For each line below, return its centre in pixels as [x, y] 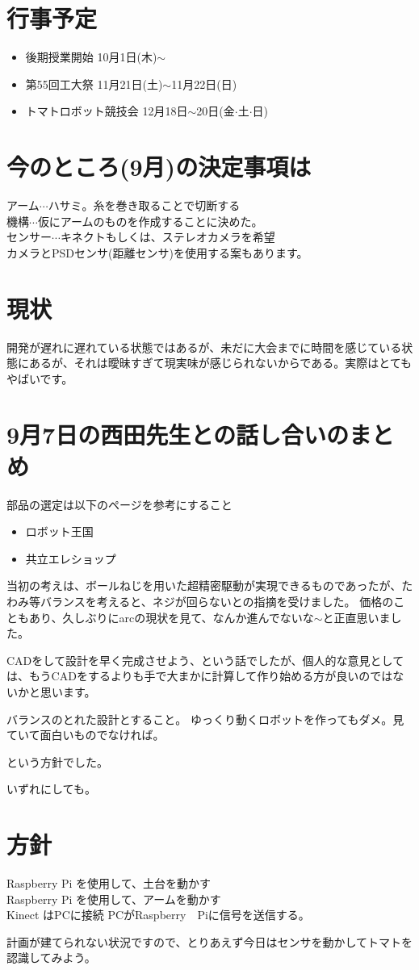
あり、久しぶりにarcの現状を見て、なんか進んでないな [171, 617]
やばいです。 [40, 378]
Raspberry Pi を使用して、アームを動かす [114, 899]
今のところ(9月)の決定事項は [159, 167]
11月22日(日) [204, 84]
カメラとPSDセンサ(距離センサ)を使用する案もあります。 [157, 252]
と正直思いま [356, 617]
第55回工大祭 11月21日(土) [94, 84]
